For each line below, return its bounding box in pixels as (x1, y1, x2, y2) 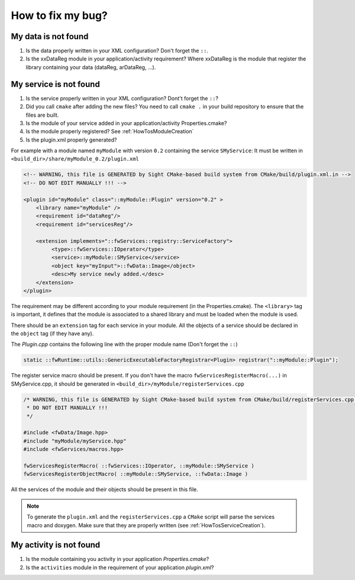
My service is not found (11, 79, 100, 89)
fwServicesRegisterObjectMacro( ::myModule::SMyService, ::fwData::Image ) (23, 471, 248, 478)
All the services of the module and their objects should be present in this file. (11, 486, 198, 493)
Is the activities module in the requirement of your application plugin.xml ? (25, 563, 214, 571)
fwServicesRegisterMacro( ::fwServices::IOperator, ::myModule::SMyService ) (23, 462, 254, 469)
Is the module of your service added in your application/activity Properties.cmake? (25, 119, 227, 127)
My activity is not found (11, 540, 101, 550)
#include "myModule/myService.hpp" (23, 437, 127, 444)
